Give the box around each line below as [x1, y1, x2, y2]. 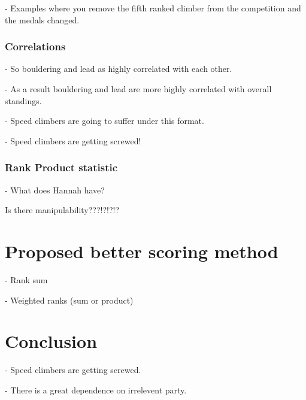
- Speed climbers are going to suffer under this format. [5, 114, 204, 127]
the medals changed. [5, 13, 80, 26]
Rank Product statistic [5, 160, 118, 175]
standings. [5, 94, 42, 107]
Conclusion [5, 329, 98, 353]
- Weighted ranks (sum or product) [5, 293, 134, 306]
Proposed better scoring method [5, 238, 278, 263]
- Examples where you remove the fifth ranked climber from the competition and [5, 2, 301, 14]
